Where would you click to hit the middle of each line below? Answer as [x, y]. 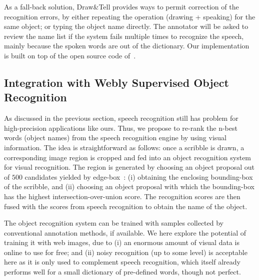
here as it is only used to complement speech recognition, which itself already [122, 262]
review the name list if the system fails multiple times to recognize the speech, [124, 36]
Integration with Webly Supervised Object [116, 82]
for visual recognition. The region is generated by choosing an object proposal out [129, 167]
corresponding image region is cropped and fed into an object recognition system [128, 157]
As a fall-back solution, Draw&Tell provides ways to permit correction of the [121, 6]
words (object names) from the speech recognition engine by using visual [115, 138]
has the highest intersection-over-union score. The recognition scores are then [122, 196]
